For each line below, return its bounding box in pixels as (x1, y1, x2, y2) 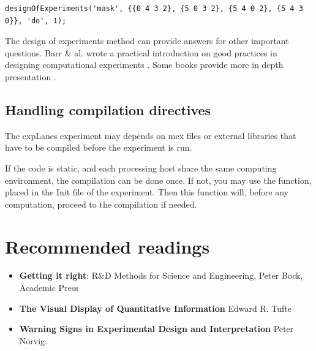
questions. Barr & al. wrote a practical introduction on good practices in (5, 46, 277, 59)
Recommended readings (5, 233, 210, 259)
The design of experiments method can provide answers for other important (5, 34, 289, 47)
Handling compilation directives (5, 100, 211, 119)
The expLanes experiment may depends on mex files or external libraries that (5, 129, 296, 142)
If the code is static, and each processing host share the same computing (5, 161, 277, 174)
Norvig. (19, 334, 47, 347)
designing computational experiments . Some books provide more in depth (5, 58, 284, 71)
